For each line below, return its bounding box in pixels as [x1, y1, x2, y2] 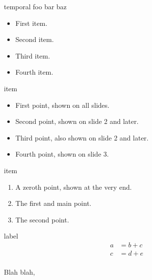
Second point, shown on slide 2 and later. [15, 116, 139, 126]
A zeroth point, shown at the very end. [15, 181, 132, 192]
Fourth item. [15, 67, 54, 77]
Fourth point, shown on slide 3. [15, 149, 109, 159]
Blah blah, [4, 266, 35, 277]
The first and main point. [15, 198, 92, 208]
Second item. [15, 34, 54, 44]
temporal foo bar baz [4, 1, 67, 11]
